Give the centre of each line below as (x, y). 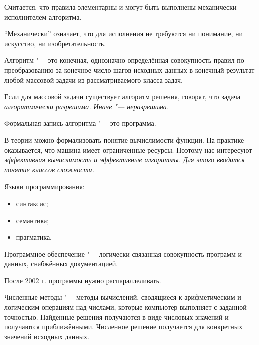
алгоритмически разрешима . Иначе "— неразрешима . (86, 106)
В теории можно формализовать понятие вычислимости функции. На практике (124, 140)
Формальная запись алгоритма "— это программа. (80, 123)
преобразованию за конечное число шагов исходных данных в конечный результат (129, 69)
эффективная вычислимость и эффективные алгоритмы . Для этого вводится (124, 160)
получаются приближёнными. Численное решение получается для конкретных (123, 327)
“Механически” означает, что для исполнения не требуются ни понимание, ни (123, 33)
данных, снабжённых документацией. (61, 264)
